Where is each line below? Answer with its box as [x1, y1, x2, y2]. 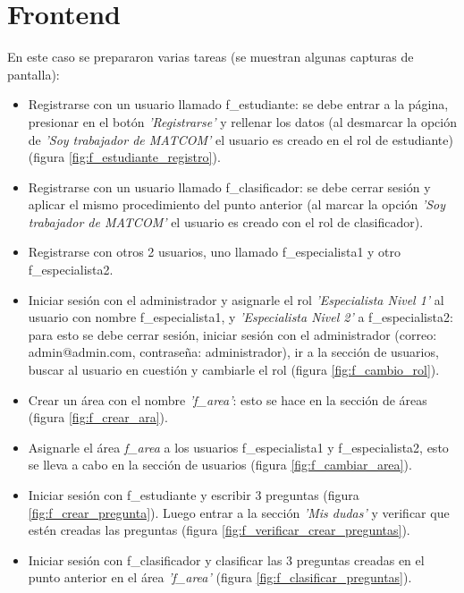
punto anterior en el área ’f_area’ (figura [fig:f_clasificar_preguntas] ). [28, 568, 412, 587]
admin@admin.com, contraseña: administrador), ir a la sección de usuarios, [28, 343, 439, 361]
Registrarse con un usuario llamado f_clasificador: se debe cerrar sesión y [28, 177, 431, 196]
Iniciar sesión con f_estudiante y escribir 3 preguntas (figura [28, 486, 359, 504]
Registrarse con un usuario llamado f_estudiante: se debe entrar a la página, [28, 95, 449, 114]
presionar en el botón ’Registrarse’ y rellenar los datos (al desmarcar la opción [28, 112, 457, 131]
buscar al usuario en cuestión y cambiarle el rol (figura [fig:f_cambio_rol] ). [28, 360, 440, 379]
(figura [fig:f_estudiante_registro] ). [28, 148, 221, 166]
